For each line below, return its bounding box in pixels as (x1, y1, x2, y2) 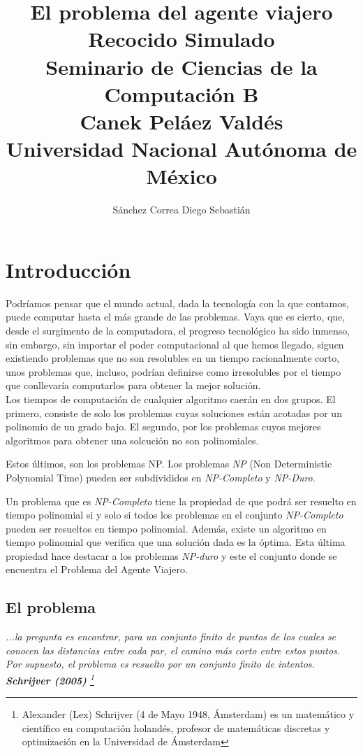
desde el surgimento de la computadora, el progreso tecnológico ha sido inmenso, (6, 323, 350, 337)
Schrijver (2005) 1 (6, 671, 94, 687)
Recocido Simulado (88, 24, 275, 53)
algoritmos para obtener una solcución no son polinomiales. (6, 432, 259, 447)
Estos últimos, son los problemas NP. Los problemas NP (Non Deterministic (6, 456, 332, 471)
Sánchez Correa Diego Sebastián (112, 202, 251, 217)
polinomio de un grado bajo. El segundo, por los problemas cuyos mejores (6, 419, 321, 434)
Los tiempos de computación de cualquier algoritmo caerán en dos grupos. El (6, 391, 336, 406)
